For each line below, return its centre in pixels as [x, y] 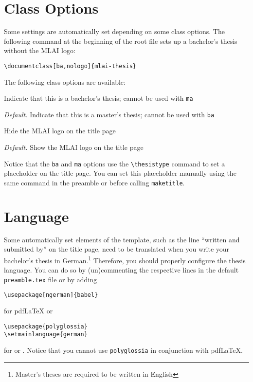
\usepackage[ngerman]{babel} [51, 295]
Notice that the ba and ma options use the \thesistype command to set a [115, 163]
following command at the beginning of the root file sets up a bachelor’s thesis [121, 41]
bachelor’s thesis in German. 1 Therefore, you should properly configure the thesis [125, 259]
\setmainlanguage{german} [46, 335]
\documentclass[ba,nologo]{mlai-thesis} [70, 66]
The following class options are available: [65, 82]
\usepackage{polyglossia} [46, 326]
